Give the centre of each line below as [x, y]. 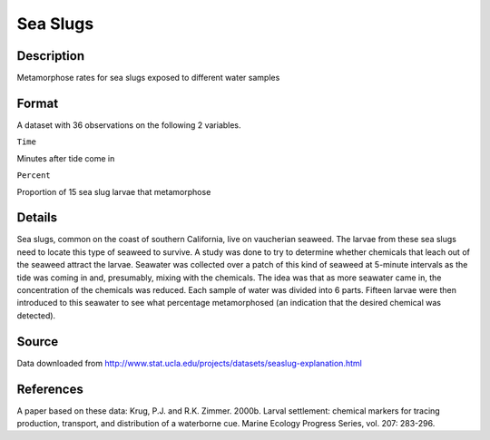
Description [51, 56]
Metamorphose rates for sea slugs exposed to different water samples [148, 78]
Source [38, 342]
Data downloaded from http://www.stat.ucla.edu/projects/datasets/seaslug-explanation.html [189, 363]
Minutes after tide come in [66, 158]
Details [37, 218]
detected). [36, 315]
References [50, 389]
